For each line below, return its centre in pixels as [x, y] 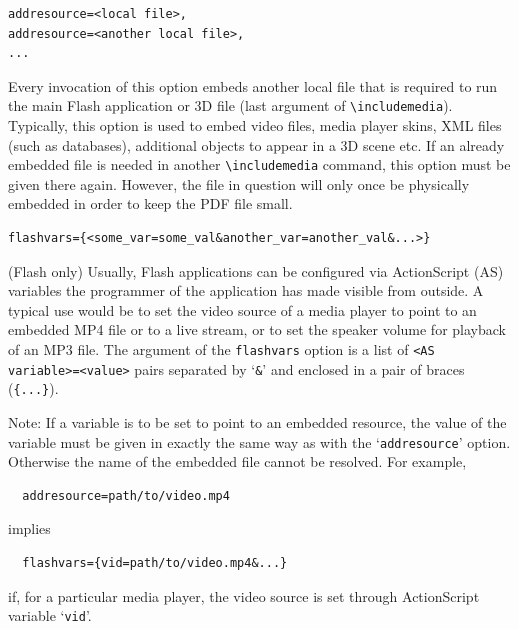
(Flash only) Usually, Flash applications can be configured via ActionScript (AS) [256, 270]
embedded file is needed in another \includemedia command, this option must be [259, 164]
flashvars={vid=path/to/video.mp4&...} [155, 563]
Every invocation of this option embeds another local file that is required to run [253, 85]
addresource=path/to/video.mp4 [126, 495]
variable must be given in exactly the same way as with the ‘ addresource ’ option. [259, 441]
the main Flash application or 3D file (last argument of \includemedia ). [230, 105]
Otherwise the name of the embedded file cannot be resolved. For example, [237, 461]
